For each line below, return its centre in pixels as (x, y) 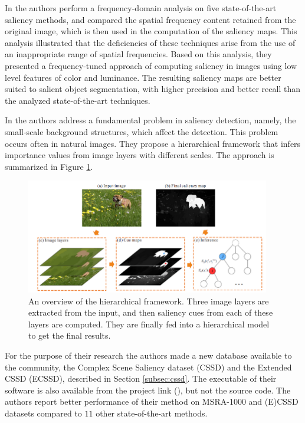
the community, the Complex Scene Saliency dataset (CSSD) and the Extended (148, 367)
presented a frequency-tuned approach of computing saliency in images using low (151, 65)
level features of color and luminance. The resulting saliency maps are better (143, 77)
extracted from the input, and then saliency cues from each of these (151, 312)
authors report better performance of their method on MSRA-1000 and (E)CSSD (152, 401)
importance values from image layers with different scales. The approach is (140, 155)
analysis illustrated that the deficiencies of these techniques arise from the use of (150, 42)
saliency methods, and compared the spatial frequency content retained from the (150, 19)
